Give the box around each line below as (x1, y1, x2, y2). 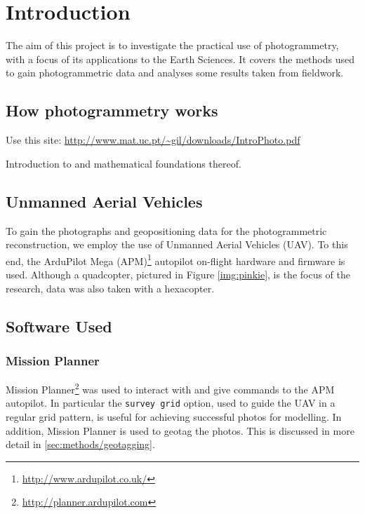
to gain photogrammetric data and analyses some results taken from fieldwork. (6, 65, 344, 80)
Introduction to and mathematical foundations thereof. (6, 156, 241, 170)
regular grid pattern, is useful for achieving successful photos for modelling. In (6, 410, 342, 424)
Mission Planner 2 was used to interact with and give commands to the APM (6, 380, 335, 396)
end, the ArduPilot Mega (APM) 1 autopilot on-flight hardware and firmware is (6, 251, 345, 268)
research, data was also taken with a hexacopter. (6, 280, 215, 295)
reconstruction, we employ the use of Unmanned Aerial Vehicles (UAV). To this (6, 237, 348, 252)
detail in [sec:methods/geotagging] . (6, 437, 155, 452)
